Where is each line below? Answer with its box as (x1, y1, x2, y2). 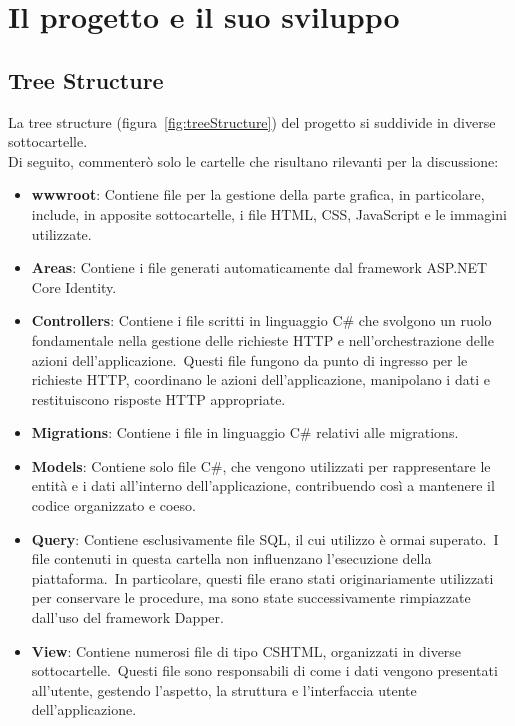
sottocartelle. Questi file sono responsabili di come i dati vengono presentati (31, 660, 498, 681)
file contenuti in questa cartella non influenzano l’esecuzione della (31, 548, 432, 569)
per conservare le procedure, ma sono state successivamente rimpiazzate (31, 587, 471, 608)
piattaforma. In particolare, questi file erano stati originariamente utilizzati (31, 567, 494, 588)
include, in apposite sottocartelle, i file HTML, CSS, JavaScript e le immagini (31, 203, 507, 224)
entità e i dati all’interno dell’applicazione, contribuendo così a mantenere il (31, 475, 495, 496)
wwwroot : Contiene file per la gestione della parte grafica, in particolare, (31, 184, 485, 205)
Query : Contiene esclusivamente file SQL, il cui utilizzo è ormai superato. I (31, 528, 499, 549)
